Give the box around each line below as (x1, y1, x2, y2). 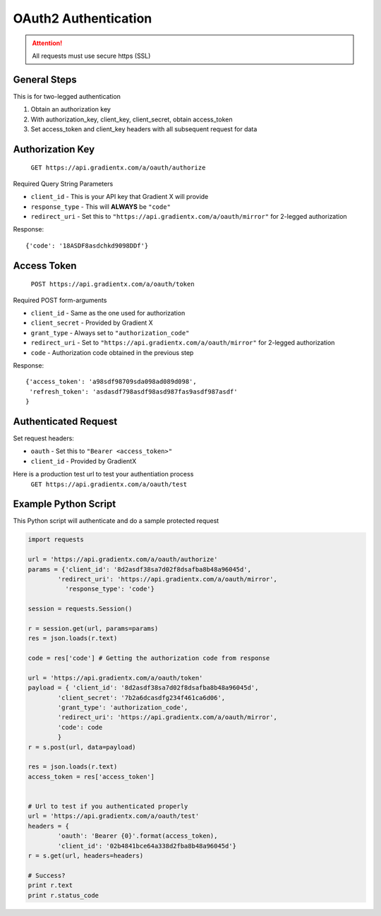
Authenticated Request (13, 415, 118, 427)
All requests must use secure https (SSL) (32, 52, 151, 60)
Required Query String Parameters (13, 179, 114, 188)
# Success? (28, 872, 66, 879)
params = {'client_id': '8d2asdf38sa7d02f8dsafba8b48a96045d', (28, 565, 252, 573)
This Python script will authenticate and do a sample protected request (13, 517, 219, 525)
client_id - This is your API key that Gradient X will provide (30, 193, 209, 201)
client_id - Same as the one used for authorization (30, 308, 186, 317)
